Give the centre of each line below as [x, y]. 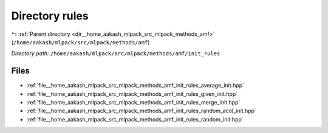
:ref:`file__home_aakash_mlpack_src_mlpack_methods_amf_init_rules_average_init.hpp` [135, 86]
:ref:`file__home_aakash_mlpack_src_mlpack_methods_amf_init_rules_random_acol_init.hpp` [141, 111]
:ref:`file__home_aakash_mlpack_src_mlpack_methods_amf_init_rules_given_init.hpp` [132, 94]
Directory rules [50, 16]
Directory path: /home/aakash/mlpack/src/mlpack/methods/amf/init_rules [116, 53]
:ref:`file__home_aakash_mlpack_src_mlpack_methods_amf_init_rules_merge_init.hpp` [133, 103]
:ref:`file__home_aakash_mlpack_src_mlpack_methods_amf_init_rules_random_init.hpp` [135, 119]
